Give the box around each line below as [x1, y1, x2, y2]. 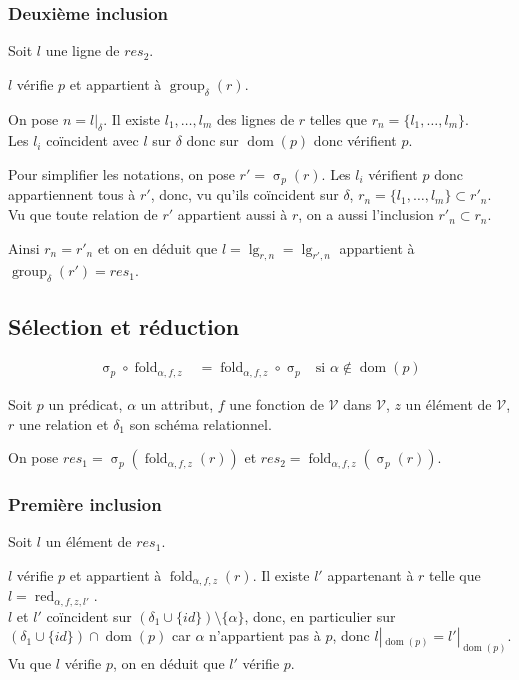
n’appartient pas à [209, 625, 321, 646]
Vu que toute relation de [8, 204, 158, 225]
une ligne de [45, 40, 120, 61]
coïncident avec [46, 130, 139, 151]
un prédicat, [48, 393, 123, 414]
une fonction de [229, 393, 324, 414]
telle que [429, 564, 481, 585]
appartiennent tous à [8, 184, 136, 205]
